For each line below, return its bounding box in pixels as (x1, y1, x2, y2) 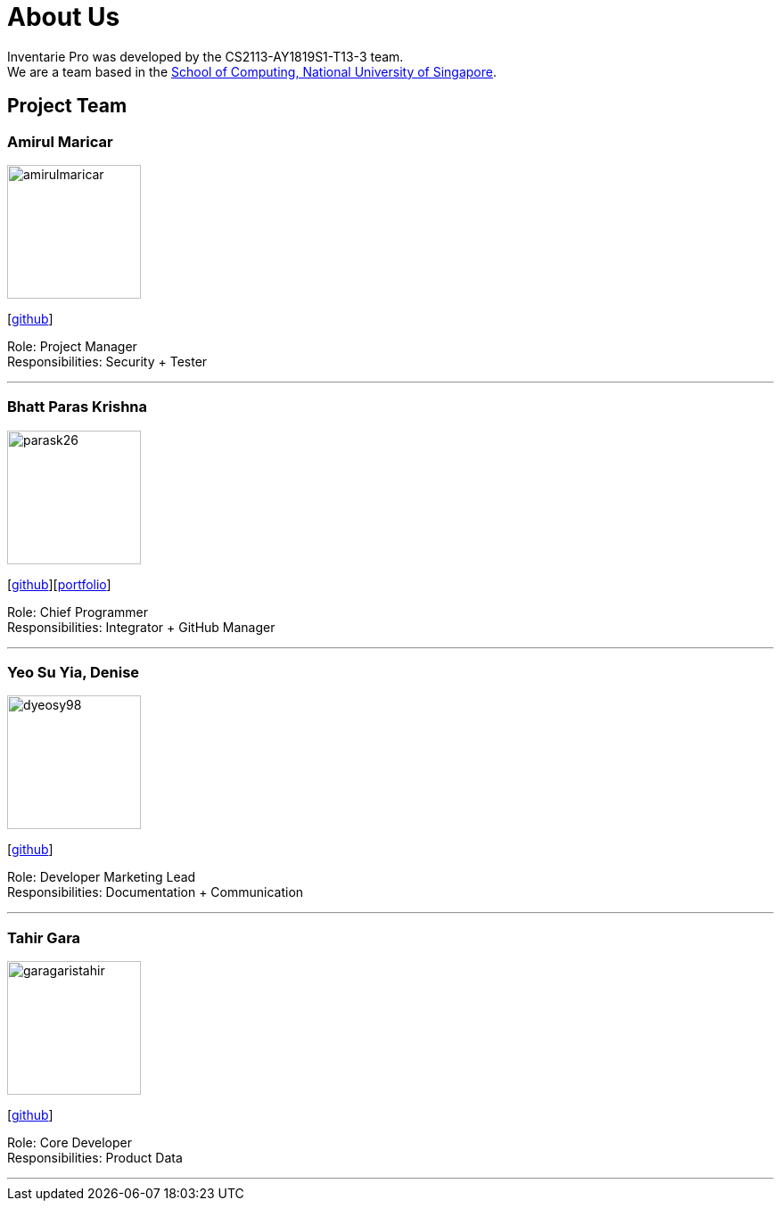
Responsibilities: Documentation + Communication (7, 884, 304, 900)
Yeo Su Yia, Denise (7, 663, 140, 682)
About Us (7, 2, 120, 32)
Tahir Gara (7, 928, 81, 947)
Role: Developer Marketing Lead (7, 869, 196, 885)
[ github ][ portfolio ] (7, 576, 111, 592)
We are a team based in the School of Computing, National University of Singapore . (7, 63, 497, 79)
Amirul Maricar (7, 132, 113, 151)
